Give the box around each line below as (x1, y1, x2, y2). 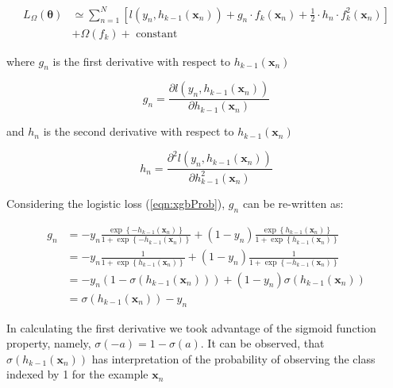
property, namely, (6, 335, 91, 352)
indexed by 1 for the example (6, 366, 148, 382)
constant (136, 28, 178, 40)
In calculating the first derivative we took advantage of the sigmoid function (6, 319, 376, 336)
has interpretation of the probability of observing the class (91, 350, 376, 367)
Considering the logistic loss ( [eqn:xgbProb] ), (6, 194, 225, 211)
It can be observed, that (207, 335, 325, 352)
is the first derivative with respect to (52, 52, 231, 69)
